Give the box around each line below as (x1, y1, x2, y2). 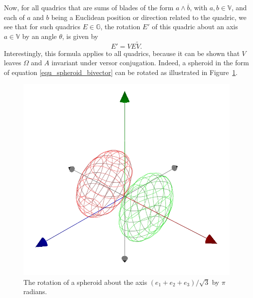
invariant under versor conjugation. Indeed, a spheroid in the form (52, 57, 249, 68)
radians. (23, 286, 47, 297)
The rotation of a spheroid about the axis (23, 277, 147, 287)
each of (4, 12, 25, 22)
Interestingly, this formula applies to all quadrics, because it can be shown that (4, 48, 240, 58)
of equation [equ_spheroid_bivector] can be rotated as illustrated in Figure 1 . (4, 67, 238, 77)
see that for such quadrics (4, 21, 81, 32)
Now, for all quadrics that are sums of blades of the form (4, 2, 174, 12)
